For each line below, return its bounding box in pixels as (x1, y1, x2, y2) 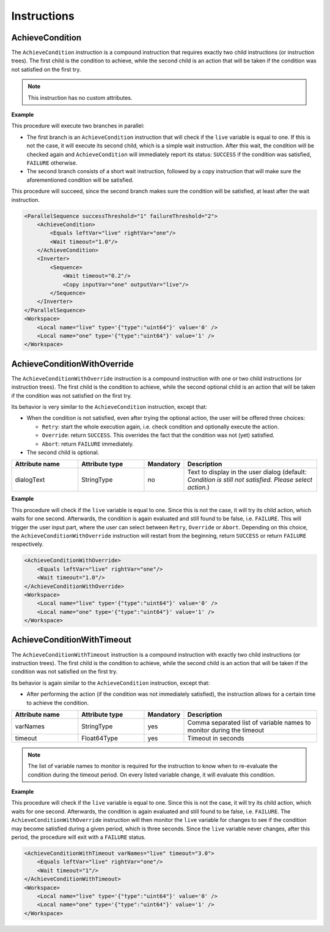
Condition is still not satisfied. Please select (187, 475, 313, 484)
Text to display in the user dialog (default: (187, 468, 307, 477)
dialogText (15, 475, 45, 484)
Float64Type (81, 734, 119, 742)
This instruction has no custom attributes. (28, 94, 133, 101)
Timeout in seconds (187, 734, 244, 742)
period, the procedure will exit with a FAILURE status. (11, 833, 146, 841)
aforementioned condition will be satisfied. (26, 176, 134, 184)
